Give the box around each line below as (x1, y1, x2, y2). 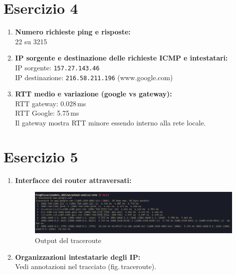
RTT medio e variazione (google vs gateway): (15, 89, 172, 99)
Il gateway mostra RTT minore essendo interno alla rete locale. (15, 118, 206, 127)
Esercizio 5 (3, 146, 78, 166)
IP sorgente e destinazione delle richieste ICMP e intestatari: (15, 53, 228, 63)
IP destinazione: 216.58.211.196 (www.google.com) (15, 72, 173, 82)
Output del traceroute (34, 235, 101, 245)
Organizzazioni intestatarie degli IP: (15, 251, 140, 262)
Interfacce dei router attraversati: (15, 175, 132, 185)
